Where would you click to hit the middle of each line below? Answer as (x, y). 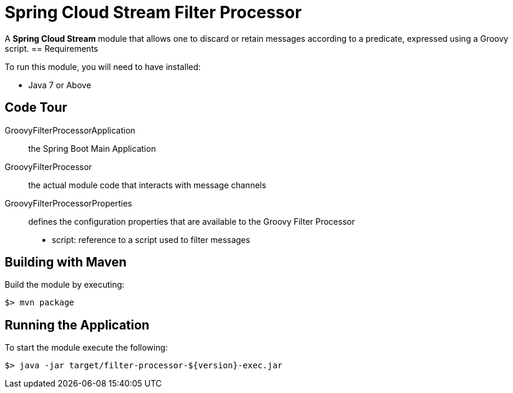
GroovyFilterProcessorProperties (69, 203)
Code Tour (36, 108)
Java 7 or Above (60, 85)
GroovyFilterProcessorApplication (70, 130)
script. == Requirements (51, 48)
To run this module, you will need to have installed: (103, 66)
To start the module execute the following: (86, 348)
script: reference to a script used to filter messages (151, 239)
